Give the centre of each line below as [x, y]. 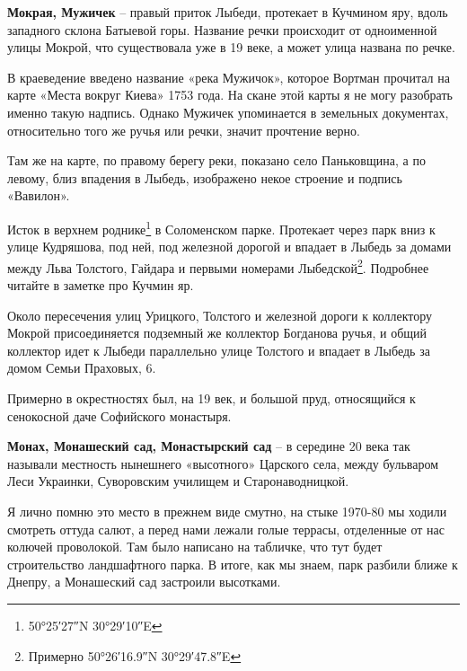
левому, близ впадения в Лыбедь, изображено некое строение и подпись [205, 177]
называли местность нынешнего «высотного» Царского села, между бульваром [223, 463]
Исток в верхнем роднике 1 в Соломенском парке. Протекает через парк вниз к [221, 227]
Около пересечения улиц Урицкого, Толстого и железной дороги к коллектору [220, 315]
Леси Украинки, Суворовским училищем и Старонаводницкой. [178, 481]
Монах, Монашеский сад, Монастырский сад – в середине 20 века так [209, 446]
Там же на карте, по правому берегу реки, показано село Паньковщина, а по [216, 160]
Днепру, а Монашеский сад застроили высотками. [144, 582]
